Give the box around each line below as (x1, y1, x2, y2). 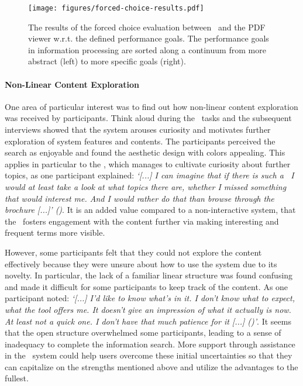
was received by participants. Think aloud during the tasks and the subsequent (5, 112, 292, 124)
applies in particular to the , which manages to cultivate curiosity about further (5, 157, 291, 170)
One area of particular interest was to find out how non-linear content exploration (5, 100, 298, 112)
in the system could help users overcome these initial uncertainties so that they (5, 349, 292, 361)
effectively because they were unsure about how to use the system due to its (5, 257, 277, 270)
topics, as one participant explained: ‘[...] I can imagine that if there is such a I (5, 169, 294, 181)
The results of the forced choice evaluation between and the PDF (28, 20, 266, 33)
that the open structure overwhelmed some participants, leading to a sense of (5, 326, 281, 339)
